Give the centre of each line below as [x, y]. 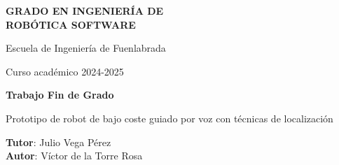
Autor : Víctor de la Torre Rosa [74, 156]
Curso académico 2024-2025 [65, 71]
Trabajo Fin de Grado [60, 95]
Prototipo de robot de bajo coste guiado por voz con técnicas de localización [169, 118]
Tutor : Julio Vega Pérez [58, 142]
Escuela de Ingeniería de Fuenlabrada [86, 48]
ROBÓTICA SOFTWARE [71, 24]
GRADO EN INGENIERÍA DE [85, 10]
